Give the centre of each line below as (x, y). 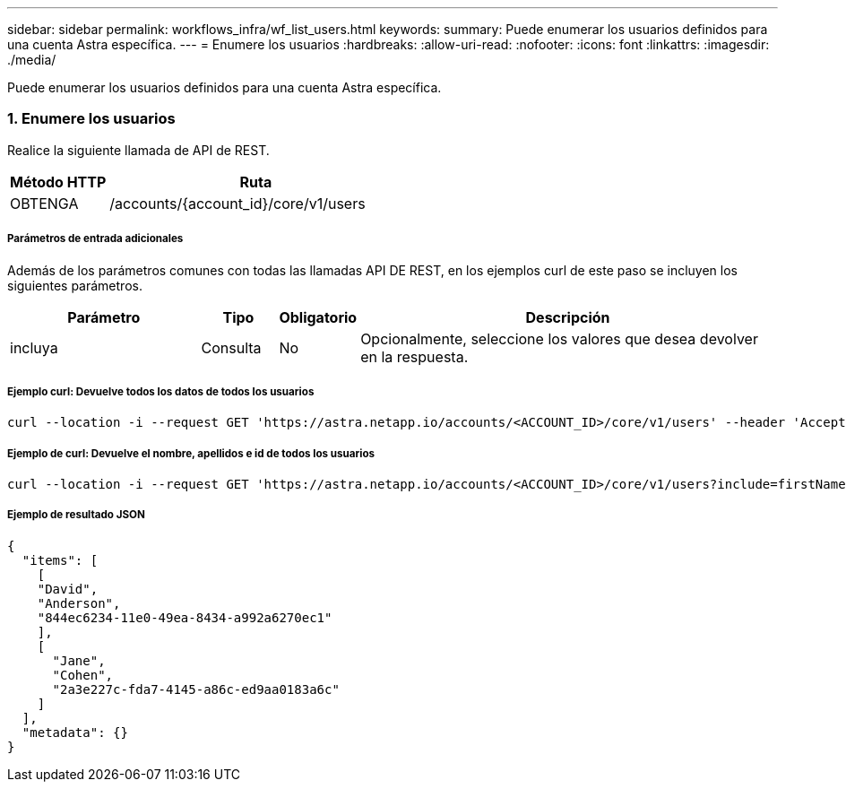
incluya (34, 347)
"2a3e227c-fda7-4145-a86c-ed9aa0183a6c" (196, 689)
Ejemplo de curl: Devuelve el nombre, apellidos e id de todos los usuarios (191, 453)
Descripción (568, 317)
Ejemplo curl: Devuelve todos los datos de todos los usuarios (161, 391)
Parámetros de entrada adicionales (95, 239)
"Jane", (79, 660)
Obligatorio (318, 317)
